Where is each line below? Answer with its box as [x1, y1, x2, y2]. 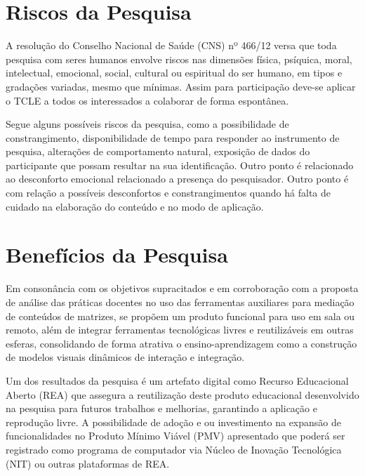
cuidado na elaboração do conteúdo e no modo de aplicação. [6, 199, 264, 213]
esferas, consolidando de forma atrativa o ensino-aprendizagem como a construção [6, 336, 357, 350]
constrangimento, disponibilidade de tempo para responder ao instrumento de [6, 130, 340, 145]
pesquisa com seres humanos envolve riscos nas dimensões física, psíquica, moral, [6, 51, 352, 66]
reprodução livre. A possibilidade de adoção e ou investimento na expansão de [6, 414, 341, 429]
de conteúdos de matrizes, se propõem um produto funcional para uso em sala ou [6, 308, 355, 323]
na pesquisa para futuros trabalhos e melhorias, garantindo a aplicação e [6, 401, 317, 416]
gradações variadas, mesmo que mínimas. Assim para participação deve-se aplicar [6, 79, 356, 93]
